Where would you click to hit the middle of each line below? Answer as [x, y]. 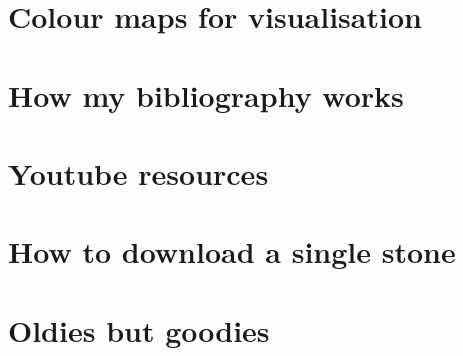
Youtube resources [138, 172]
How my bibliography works [206, 94]
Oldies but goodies [139, 329]
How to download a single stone [232, 251]
